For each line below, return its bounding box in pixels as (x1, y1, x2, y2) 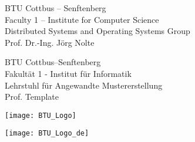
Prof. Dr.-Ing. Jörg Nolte (5, 36, 95, 48)
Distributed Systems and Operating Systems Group (5, 25, 190, 37)
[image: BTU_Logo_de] (5, 129, 89, 138)
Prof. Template (5, 90, 59, 103)
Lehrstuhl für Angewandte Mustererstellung (5, 79, 163, 91)
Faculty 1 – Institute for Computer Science (5, 13, 159, 25)
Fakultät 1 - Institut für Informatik (5, 67, 132, 79)
